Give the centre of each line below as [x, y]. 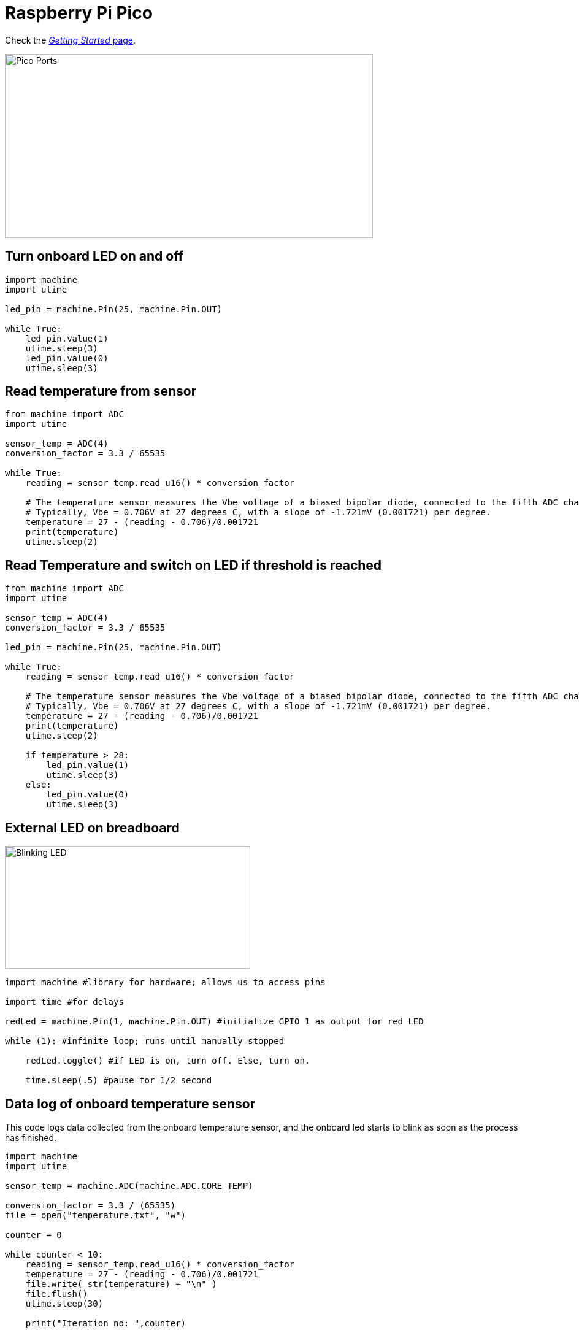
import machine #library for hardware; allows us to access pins [165, 982]
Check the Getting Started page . [71, 40]
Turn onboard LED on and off [94, 256]
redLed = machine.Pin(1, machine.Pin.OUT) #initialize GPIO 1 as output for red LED [214, 1022]
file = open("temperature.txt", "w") [96, 1215]
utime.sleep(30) [64, 1303]
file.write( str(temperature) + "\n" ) [121, 1284]
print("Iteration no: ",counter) [106, 1323]
